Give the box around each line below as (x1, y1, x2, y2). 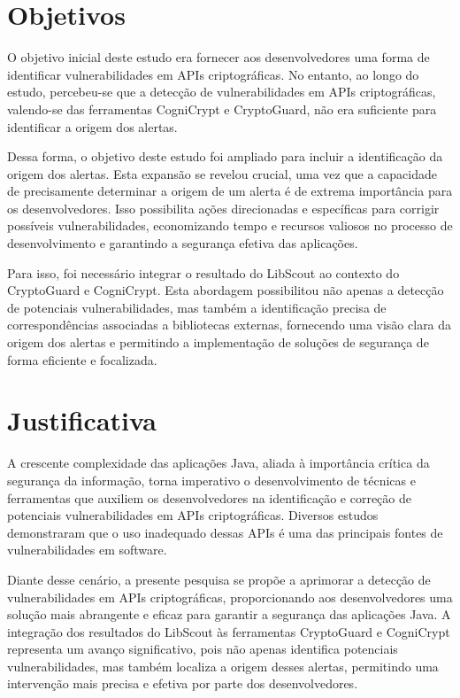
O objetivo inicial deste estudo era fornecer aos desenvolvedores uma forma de (7, 48, 430, 66)
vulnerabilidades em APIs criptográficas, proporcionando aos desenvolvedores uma (7, 587, 453, 606)
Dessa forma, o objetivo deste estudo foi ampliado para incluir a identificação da (7, 147, 443, 166)
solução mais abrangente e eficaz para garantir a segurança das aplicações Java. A (7, 605, 451, 624)
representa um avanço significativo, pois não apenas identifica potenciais (7, 640, 398, 658)
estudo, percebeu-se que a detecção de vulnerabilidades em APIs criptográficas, (7, 82, 436, 101)
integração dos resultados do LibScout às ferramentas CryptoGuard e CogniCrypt (7, 622, 450, 640)
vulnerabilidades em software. (7, 540, 167, 559)
